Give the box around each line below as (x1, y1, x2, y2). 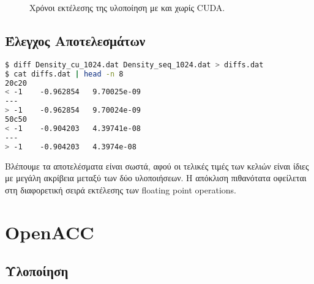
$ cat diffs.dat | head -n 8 (5, 69, 124, 78)
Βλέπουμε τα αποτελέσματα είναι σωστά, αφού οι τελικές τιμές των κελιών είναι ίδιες (5, 159, 309, 172)
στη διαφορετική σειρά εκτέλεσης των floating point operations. (5, 183, 236, 196)
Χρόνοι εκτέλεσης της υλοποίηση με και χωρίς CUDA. (29, 1, 225, 13)
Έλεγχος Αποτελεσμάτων (5, 31, 146, 50)
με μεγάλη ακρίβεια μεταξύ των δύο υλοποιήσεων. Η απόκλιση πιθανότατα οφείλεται (5, 171, 307, 184)
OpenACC (5, 219, 94, 244)
